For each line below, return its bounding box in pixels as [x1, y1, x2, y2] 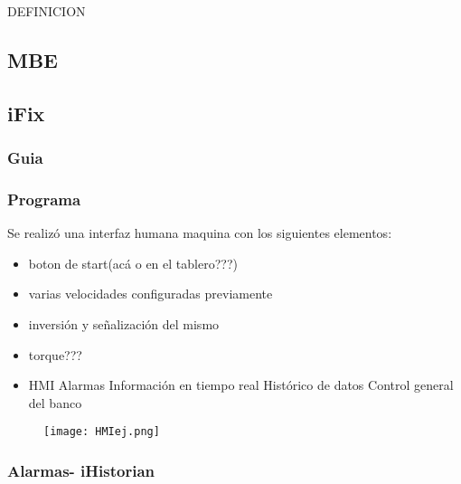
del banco [28, 393, 82, 412]
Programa [7, 187, 81, 210]
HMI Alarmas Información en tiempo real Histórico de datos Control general [28, 375, 454, 394]
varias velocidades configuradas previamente [28, 284, 273, 303]
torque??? [28, 345, 82, 364]
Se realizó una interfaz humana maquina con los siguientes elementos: [7, 223, 392, 242]
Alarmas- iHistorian [7, 459, 155, 481]
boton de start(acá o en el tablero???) [28, 253, 238, 272]
